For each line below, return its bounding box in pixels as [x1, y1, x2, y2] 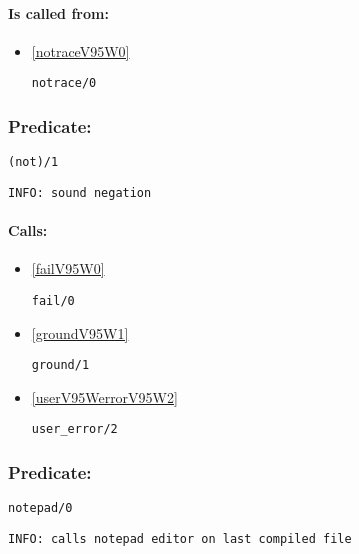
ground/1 [31, 358, 90, 373]
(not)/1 [8, 155, 59, 170]
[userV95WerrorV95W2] [31, 386, 178, 407]
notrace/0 [31, 76, 97, 91]
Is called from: [8, 2, 109, 23]
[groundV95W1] [31, 322, 129, 343]
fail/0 [31, 293, 75, 308]
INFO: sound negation [8, 185, 152, 200]
